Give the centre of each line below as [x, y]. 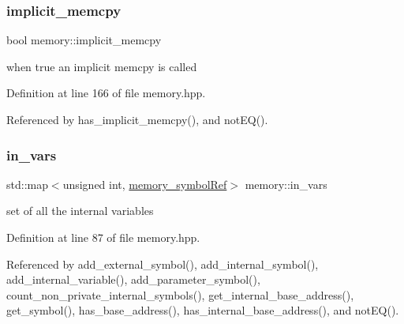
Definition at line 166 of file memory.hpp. [106, 93]
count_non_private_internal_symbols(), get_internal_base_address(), [180, 294]
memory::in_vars [286, 184]
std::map [27, 184]
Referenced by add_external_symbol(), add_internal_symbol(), [163, 264]
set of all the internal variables [80, 211]
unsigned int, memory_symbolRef [145, 184]
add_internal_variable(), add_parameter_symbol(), [133, 279]
